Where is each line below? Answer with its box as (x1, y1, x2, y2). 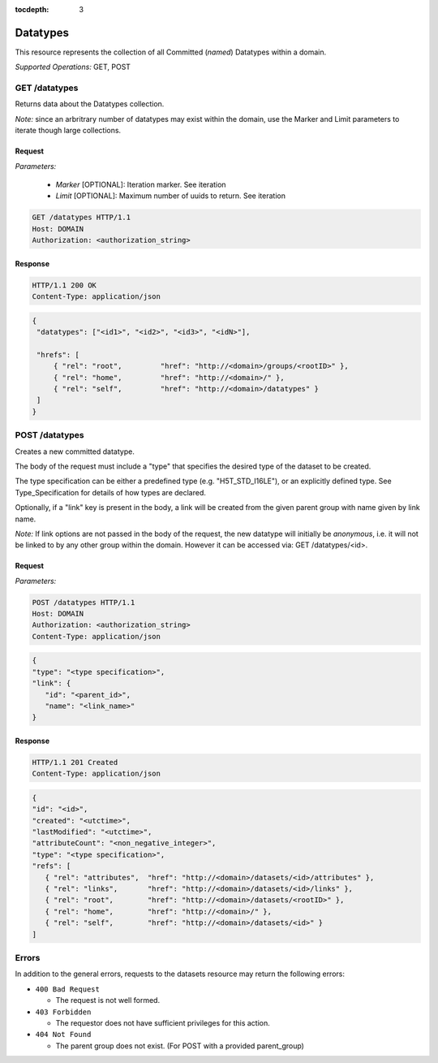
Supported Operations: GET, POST (15, 62, 131, 72)
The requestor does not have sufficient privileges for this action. (55, 1018, 271, 1027)
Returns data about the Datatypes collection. (15, 99, 165, 109)
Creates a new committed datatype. (15, 447, 135, 456)
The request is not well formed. (55, 996, 161, 1005)
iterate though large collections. (15, 126, 122, 136)
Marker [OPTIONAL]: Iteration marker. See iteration (55, 179, 226, 189)
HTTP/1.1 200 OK (32, 280, 97, 290)
